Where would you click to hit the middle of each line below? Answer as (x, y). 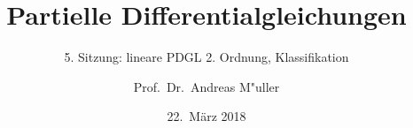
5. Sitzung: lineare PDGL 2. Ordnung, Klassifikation (206, 57)
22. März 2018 (206, 116)
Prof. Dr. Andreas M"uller (206, 86)
